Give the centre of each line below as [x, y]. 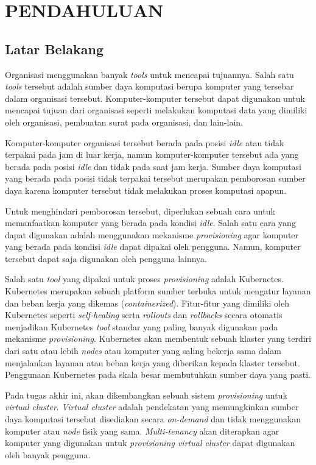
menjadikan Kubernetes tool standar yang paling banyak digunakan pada [142, 326]
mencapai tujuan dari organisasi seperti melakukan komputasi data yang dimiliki [156, 110]
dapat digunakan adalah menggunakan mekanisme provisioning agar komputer [152, 234]
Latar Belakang [54, 48]
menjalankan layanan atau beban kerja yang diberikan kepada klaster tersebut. [153, 362]
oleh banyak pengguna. [48, 454]
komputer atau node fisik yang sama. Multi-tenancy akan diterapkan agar [142, 431]
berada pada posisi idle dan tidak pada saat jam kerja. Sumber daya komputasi [153, 166]
